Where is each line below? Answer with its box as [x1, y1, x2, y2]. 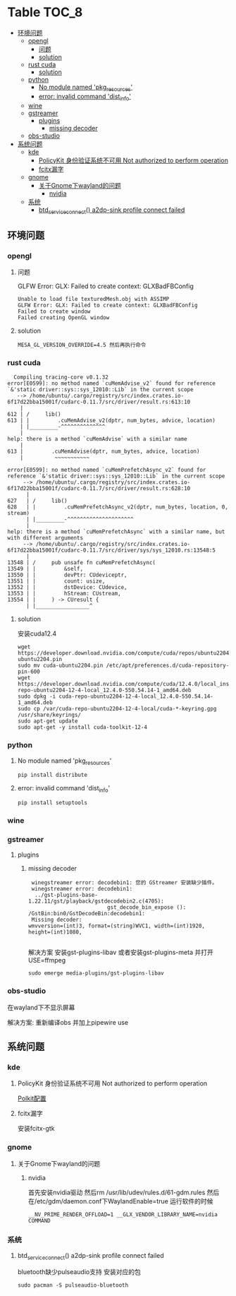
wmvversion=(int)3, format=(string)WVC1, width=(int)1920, [27, 922, 206, 929]
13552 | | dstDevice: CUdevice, [7, 584, 128, 591]
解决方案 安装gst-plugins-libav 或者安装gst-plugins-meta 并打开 [27, 948, 213, 957]
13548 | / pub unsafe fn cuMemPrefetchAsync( [7, 559, 156, 566]
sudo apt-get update [17, 718, 78, 725]
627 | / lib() [7, 497, 68, 505]
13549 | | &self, [7, 566, 83, 573]
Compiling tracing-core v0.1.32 [13, 374, 109, 381]
